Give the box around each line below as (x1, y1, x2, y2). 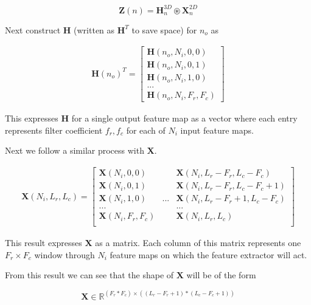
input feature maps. (180, 123, 254, 136)
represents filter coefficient (5, 123, 103, 136)
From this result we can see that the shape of (5, 269, 174, 281)
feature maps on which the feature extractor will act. (110, 248, 307, 261)
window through (34, 248, 95, 261)
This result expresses (5, 236, 82, 249)
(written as (74, 23, 115, 36)
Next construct (5, 23, 61, 36)
